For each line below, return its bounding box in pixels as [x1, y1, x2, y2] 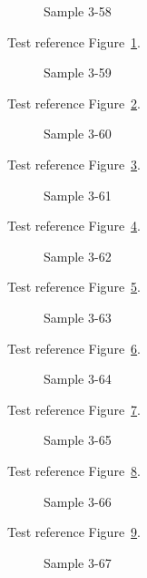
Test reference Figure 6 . [7, 338, 141, 357]
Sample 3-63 [44, 307, 112, 326]
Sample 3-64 [44, 369, 112, 388]
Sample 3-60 [44, 124, 112, 143]
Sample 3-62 [44, 246, 112, 265]
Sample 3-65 [44, 430, 112, 449]
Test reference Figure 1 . [7, 32, 141, 51]
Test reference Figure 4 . [7, 216, 141, 235]
